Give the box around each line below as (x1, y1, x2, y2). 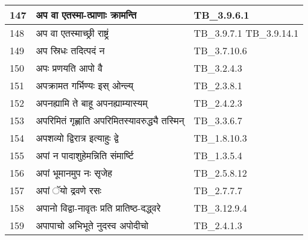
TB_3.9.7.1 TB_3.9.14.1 (193, 26, 299, 40)
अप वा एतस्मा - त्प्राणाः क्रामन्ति (36, 8, 137, 22)
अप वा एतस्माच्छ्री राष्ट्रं (36, 26, 109, 40)
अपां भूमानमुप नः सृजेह (36, 166, 112, 180)
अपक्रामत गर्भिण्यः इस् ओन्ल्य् (36, 78, 134, 92)
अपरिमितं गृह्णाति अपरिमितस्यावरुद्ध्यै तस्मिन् (36, 113, 184, 127)
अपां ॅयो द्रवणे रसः (36, 183, 102, 197)
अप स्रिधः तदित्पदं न (36, 43, 105, 57)
